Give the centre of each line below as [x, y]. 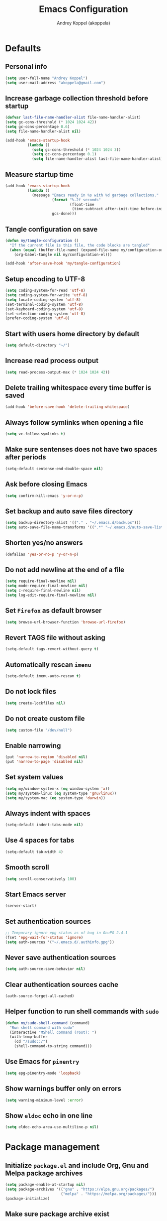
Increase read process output [52, 361]
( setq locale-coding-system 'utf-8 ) [43, 300]
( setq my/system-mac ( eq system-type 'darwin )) [55, 798]
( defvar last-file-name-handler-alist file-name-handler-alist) [73, 118]
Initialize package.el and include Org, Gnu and [77, 1165]
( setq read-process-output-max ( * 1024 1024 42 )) [58, 372]
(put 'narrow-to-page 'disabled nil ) [44, 762]
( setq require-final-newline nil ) [41, 581]
